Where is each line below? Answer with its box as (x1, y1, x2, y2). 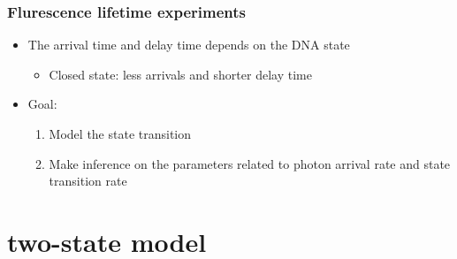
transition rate (49, 171, 127, 190)
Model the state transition (49, 125, 192, 142)
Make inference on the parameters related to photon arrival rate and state (49, 154, 451, 172)
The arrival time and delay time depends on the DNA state (27, 35, 350, 54)
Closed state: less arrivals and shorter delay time (49, 65, 312, 83)
